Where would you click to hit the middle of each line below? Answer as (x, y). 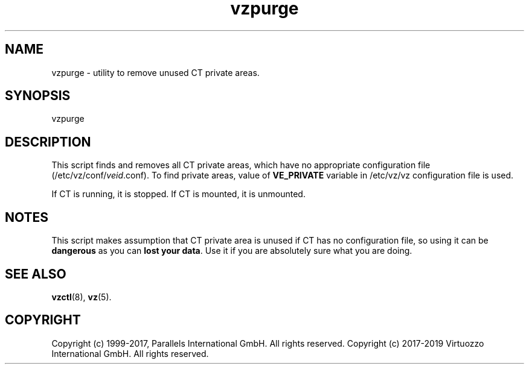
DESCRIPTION (48, 142)
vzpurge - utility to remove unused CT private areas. (155, 72)
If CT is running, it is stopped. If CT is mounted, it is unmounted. (178, 194)
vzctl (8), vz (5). (82, 297)
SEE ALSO (36, 274)
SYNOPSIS (38, 96)
